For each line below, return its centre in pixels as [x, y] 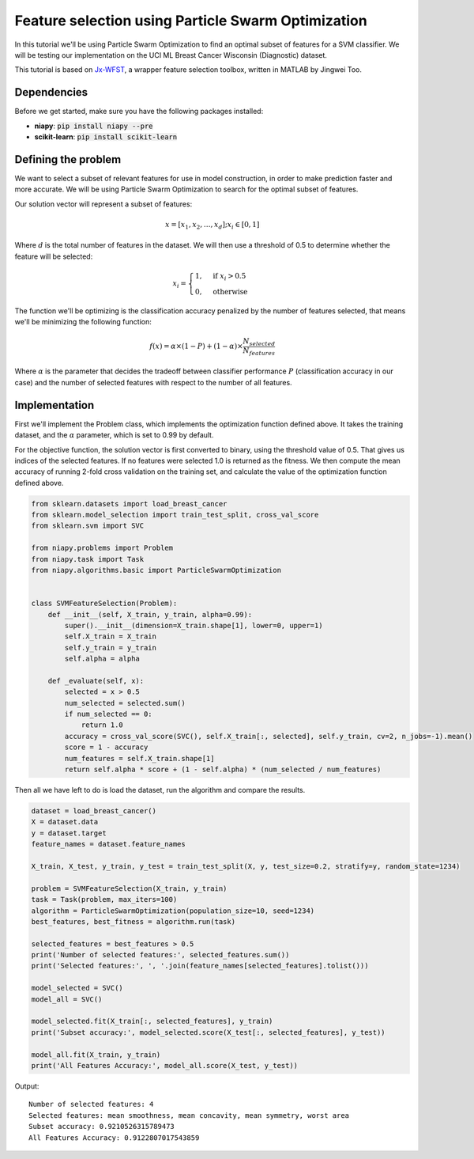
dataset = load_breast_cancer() [94, 811]
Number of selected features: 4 [91, 1104]
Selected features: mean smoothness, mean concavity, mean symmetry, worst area [189, 1115]
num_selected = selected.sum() [125, 703]
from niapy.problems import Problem [102, 548]
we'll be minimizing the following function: [83, 321]
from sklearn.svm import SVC [88, 526]
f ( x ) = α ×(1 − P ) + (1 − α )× [196, 347]
